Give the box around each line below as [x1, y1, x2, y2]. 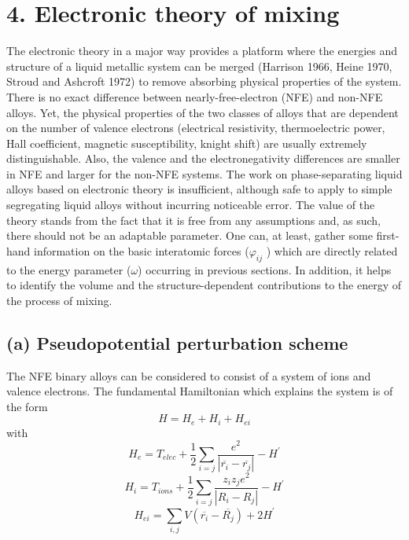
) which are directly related [266, 242, 398, 259]
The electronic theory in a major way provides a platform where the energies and [6, 42, 398, 59]
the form [6, 398, 48, 414]
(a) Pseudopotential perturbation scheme [6, 330, 348, 354]
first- [376, 227, 400, 244]
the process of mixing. [6, 292, 112, 308]
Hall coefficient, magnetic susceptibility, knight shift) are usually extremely [6, 134, 367, 151]
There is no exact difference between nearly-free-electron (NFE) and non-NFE [6, 88, 383, 105]
